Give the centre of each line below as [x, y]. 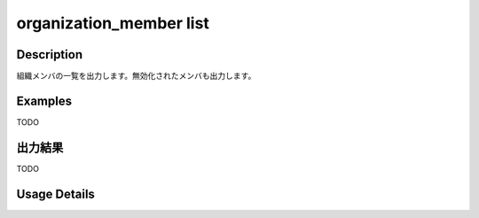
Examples [44, 101]
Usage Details [55, 194]
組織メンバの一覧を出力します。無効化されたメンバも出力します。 [136, 76]
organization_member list [113, 23]
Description [50, 54]
